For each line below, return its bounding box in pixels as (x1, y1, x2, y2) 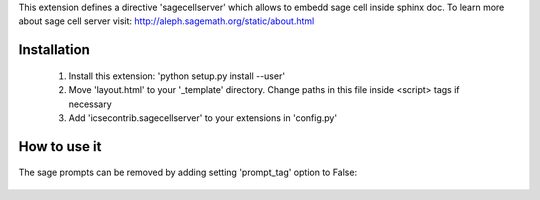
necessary (68, 98, 112, 110)
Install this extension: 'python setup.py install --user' (68, 70, 285, 82)
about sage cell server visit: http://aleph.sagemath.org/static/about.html (18, 15, 315, 27)
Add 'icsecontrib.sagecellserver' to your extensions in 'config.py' (68, 111, 338, 124)
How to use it (18, 138, 102, 155)
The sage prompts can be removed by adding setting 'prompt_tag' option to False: (18, 166, 358, 179)
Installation (18, 41, 90, 59)
